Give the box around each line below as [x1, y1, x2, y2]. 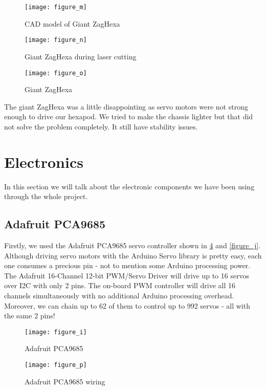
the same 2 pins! [4, 310, 55, 321]
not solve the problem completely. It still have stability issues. [4, 121, 198, 132]
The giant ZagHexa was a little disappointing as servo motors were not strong [4, 101, 248, 112]
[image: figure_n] [25, 36, 87, 44]
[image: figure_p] [25, 361, 87, 369]
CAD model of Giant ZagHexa [25, 18, 120, 29]
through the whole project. [4, 191, 88, 202]
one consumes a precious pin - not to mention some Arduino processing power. [4, 260, 251, 271]
